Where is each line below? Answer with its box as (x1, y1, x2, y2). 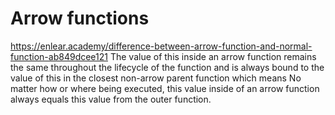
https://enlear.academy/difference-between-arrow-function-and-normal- (10, 40, 313, 52)
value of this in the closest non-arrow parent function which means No (10, 72, 302, 84)
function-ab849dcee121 (10, 50, 108, 62)
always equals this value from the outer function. (10, 93, 212, 105)
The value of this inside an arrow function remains (109, 50, 317, 62)
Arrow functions (10, 7, 150, 30)
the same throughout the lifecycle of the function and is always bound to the (10, 61, 325, 73)
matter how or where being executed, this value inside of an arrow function (10, 82, 320, 94)
